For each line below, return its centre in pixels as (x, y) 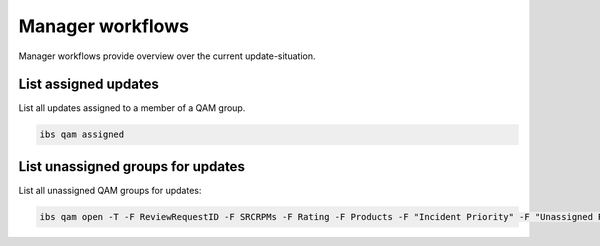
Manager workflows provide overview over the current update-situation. (167, 56)
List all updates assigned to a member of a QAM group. (132, 108)
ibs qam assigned (82, 134)
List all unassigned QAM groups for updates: (110, 190)
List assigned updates (88, 84)
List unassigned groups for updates (131, 166)
